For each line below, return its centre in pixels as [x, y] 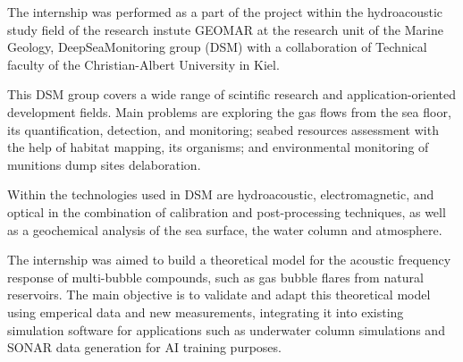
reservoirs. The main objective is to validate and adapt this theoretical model [219, 295]
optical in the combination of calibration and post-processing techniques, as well [227, 211]
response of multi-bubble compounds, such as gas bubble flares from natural [215, 277]
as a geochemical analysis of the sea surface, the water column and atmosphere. [225, 229]
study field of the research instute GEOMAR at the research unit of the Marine [225, 29]
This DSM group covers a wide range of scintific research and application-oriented [232, 94]
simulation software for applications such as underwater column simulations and [226, 329]
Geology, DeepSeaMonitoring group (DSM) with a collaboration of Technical [217, 47]
